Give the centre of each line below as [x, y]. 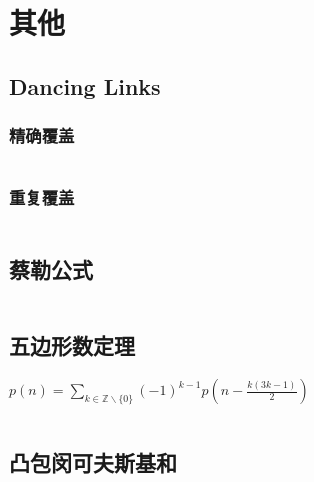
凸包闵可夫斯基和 [93, 462]
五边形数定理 [72, 345]
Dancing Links [85, 85]
